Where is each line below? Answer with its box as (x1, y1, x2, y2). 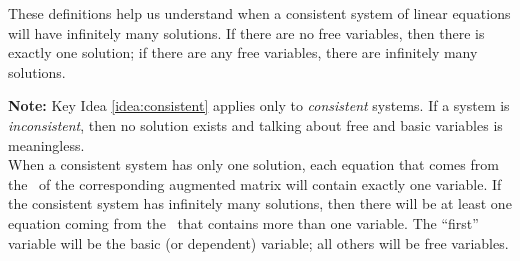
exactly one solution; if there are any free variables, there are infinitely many (8, 42, 478, 63)
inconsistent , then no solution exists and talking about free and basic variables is (8, 114, 503, 135)
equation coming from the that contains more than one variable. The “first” (8, 212, 479, 233)
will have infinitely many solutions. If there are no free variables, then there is (8, 22, 485, 43)
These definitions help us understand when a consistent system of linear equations (8, 3, 511, 23)
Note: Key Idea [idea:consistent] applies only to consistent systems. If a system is (8, 95, 510, 116)
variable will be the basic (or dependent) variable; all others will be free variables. (8, 232, 509, 253)
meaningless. (8, 134, 85, 155)
